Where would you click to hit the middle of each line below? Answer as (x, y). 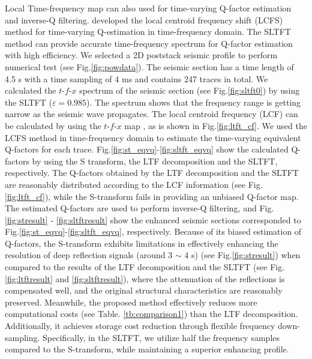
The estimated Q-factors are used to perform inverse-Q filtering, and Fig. (139, 208)
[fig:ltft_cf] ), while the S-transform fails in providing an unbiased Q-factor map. (152, 196)
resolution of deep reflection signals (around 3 (89, 255)
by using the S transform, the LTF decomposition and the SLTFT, (155, 161)
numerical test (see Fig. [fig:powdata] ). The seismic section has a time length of (149, 66)
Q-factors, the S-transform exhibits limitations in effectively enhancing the (142, 243)
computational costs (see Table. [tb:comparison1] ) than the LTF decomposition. (151, 314)
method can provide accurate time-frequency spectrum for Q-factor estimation (149, 43)
